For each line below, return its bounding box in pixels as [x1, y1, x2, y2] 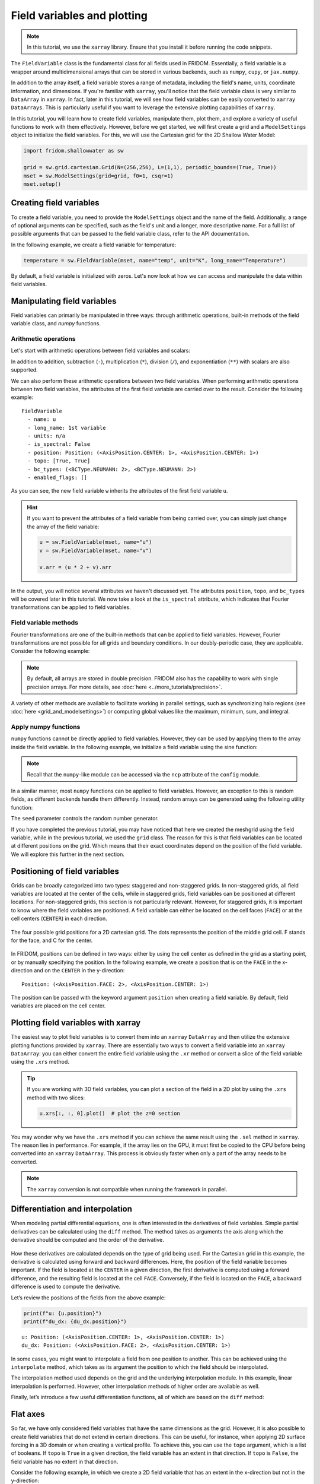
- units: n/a [27, 432, 66, 439]
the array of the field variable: [27, 523, 100, 530]
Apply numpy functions [11, 723, 81, 731]
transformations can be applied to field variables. [11, 604, 131, 611]
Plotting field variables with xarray [11, 1018, 141, 1028]
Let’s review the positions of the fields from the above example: [11, 1294, 166, 1301]
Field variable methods [11, 619, 78, 627]
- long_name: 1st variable [27, 424, 106, 431]
